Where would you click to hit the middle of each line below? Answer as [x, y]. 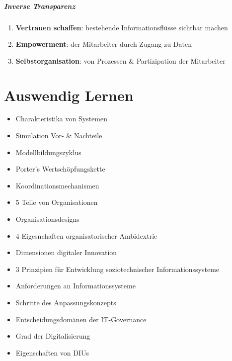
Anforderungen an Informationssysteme [76, 286]
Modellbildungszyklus [48, 152]
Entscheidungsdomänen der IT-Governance [81, 319]
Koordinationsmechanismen [57, 185]
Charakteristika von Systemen [61, 119]
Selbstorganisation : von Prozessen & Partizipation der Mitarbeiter [120, 60]
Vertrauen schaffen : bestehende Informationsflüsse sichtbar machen [122, 27]
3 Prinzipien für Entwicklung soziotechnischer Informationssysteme [117, 269]
